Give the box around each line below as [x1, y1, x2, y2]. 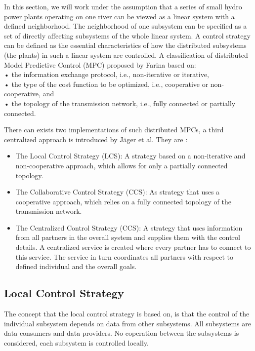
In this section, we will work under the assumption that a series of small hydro [4, 1, 242, 11]
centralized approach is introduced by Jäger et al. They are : [4, 134, 188, 144]
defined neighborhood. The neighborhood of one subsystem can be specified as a [4, 21, 247, 31]
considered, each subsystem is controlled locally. [4, 337, 149, 348]
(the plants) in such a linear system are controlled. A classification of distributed [4, 49, 248, 60]
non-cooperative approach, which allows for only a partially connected [15, 160, 228, 170]
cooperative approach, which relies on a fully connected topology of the [15, 196, 231, 206]
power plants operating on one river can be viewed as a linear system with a [4, 11, 235, 21]
